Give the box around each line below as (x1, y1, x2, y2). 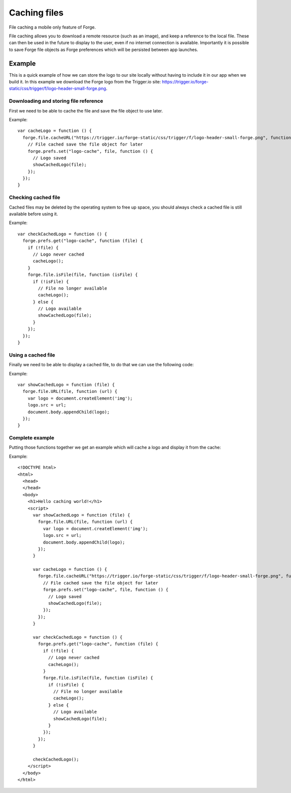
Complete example (9, 435, 54, 441)
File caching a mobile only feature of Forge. (9, 24, 96, 30)
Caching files (9, 7, 64, 18)
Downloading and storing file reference (9, 97, 104, 104)
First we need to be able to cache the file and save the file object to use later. (9, 108, 163, 113)
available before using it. (9, 211, 58, 217)
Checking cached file (9, 194, 61, 201)
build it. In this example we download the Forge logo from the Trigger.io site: (9, 79, 161, 85)
